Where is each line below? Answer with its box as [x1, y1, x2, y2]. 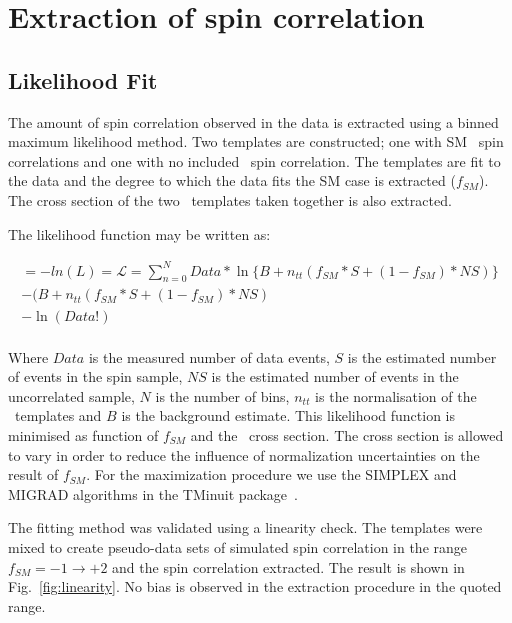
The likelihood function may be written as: [8, 223, 271, 244]
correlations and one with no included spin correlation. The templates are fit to [8, 150, 501, 171]
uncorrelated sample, [8, 385, 135, 406]
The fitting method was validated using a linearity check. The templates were [8, 517, 483, 538]
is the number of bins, [155, 385, 290, 406]
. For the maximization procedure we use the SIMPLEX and [86, 464, 457, 485]
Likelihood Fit [8, 64, 158, 95]
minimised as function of [8, 424, 159, 445]
